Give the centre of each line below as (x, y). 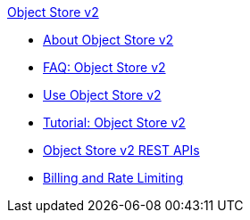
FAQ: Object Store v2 (104, 67)
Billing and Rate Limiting (113, 178)
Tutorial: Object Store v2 (114, 122)
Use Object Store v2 (102, 95)
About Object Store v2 (108, 40)
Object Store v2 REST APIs (121, 150)
